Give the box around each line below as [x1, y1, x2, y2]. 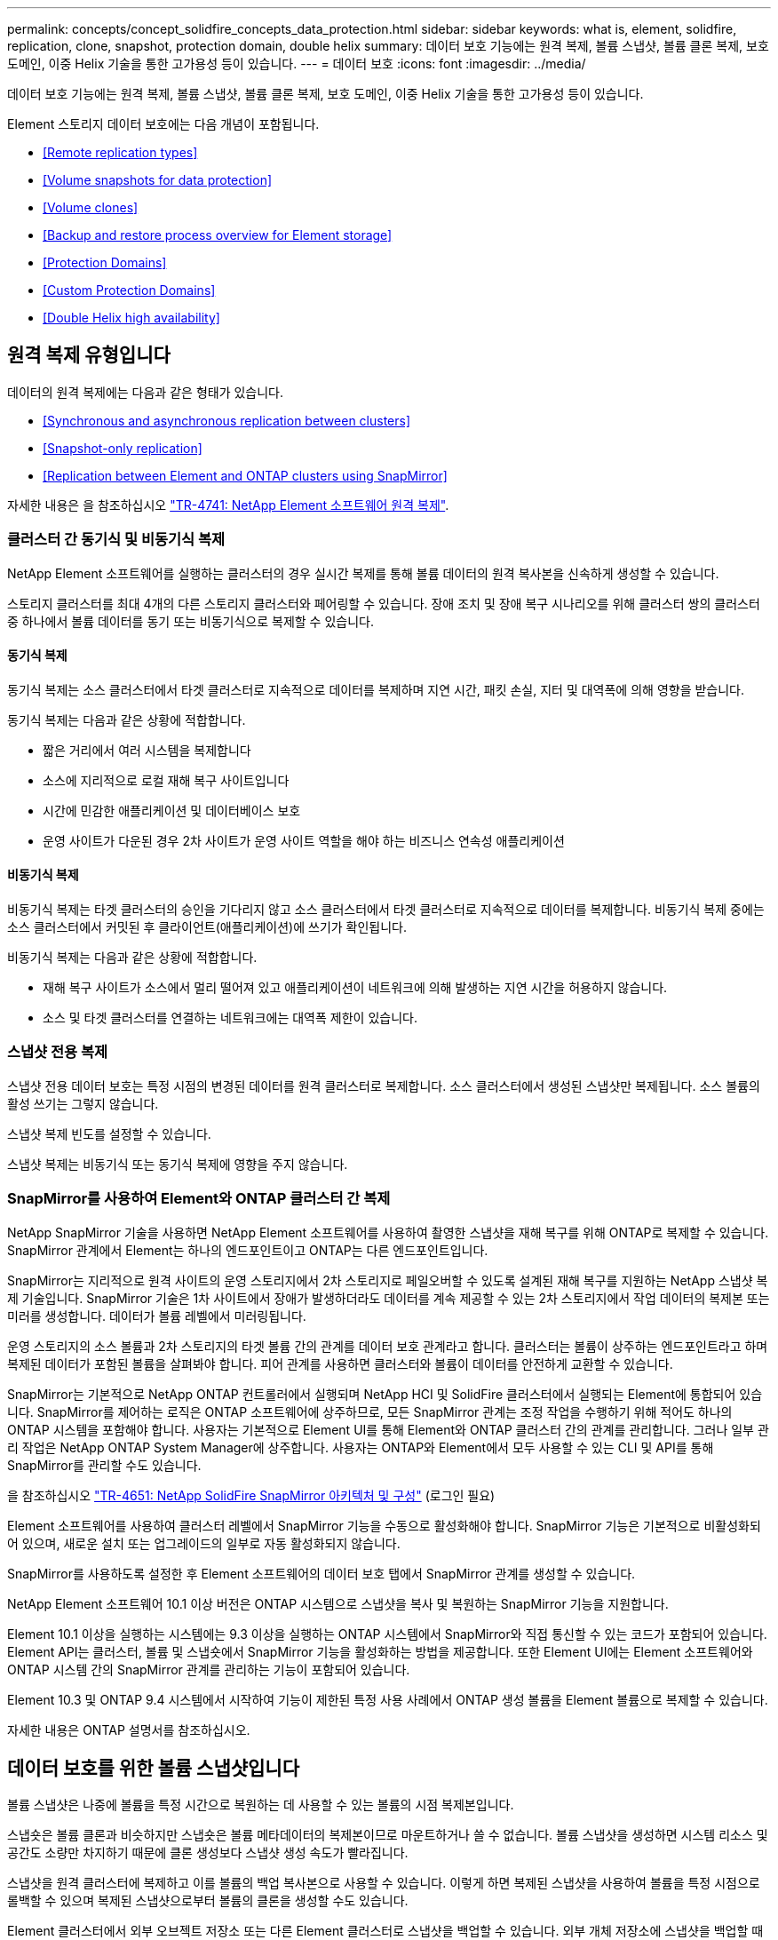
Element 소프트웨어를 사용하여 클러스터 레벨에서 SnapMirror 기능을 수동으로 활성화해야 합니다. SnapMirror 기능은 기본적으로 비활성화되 [7, 1517, 761, 1533]
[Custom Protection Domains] [43, 282, 216, 298]
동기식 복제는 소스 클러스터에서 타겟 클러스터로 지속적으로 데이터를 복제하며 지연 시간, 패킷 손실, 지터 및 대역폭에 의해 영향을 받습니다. [7, 681, 745, 697]
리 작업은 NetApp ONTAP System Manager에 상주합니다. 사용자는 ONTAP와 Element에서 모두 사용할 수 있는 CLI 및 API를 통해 [7, 1439, 714, 1455]
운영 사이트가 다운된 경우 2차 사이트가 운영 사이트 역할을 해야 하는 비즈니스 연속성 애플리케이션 [43, 832, 565, 848]
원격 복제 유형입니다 [7, 344, 171, 367]
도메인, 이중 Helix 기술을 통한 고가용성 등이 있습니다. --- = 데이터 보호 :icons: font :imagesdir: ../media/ [7, 56, 586, 71]
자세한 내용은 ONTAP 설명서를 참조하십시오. [7, 1721, 250, 1737]
